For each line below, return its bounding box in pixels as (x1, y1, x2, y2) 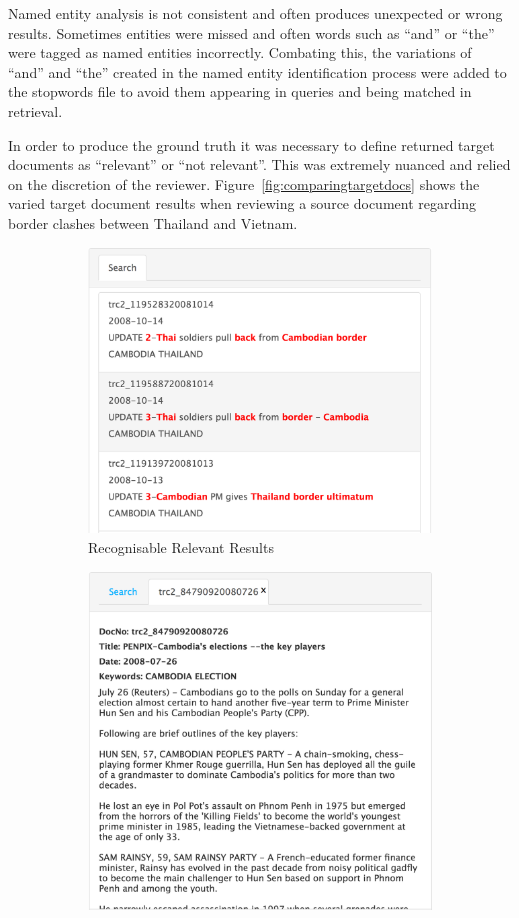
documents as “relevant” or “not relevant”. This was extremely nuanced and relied (8, 154, 511, 175)
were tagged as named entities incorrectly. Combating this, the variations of (8, 42, 472, 63)
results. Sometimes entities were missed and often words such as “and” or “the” (8, 22, 495, 43)
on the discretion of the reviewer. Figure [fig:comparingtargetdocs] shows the (8, 173, 480, 194)
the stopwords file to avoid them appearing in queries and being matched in (8, 81, 472, 102)
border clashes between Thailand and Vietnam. (8, 212, 298, 233)
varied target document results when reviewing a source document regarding (8, 193, 476, 214)
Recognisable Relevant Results (88, 537, 274, 557)
